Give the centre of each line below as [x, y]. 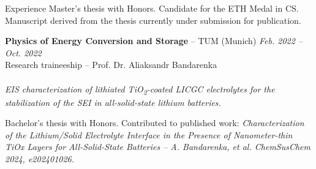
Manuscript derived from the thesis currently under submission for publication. [153, 20]
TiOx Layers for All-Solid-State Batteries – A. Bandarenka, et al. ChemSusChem [158, 147]
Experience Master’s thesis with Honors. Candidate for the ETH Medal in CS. [152, 8]
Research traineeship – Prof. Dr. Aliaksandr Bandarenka [111, 65]
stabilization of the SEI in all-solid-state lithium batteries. [113, 102]
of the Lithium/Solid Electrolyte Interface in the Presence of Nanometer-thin [149, 134]
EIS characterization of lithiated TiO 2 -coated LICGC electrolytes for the [140, 89]
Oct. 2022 [23, 52]
